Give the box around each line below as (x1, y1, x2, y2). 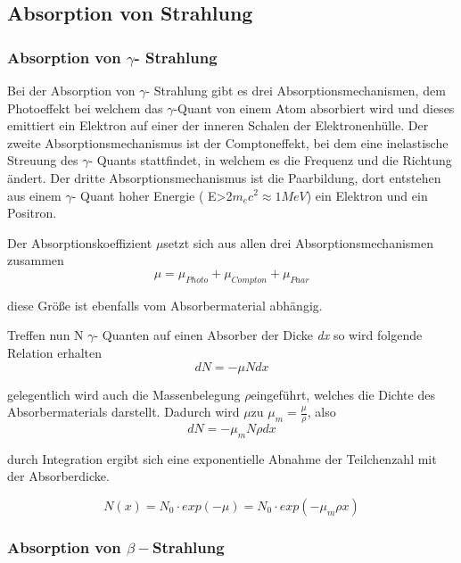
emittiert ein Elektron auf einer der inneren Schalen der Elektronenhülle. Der (7, 116, 429, 135)
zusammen (7, 251, 64, 269)
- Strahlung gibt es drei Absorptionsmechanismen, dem (145, 81, 446, 99)
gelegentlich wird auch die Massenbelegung (7, 385, 241, 403)
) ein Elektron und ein (306, 186, 428, 204)
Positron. (7, 203, 57, 222)
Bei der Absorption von (7, 81, 136, 99)
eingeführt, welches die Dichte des (251, 385, 435, 403)
